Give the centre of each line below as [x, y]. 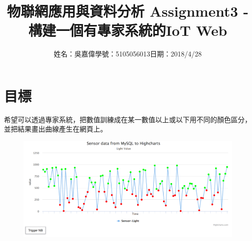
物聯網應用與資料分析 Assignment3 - [128, 11]
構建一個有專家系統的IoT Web [128, 30]
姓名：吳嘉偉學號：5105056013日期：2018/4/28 [128, 54]
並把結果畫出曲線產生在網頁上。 [56, 129]
